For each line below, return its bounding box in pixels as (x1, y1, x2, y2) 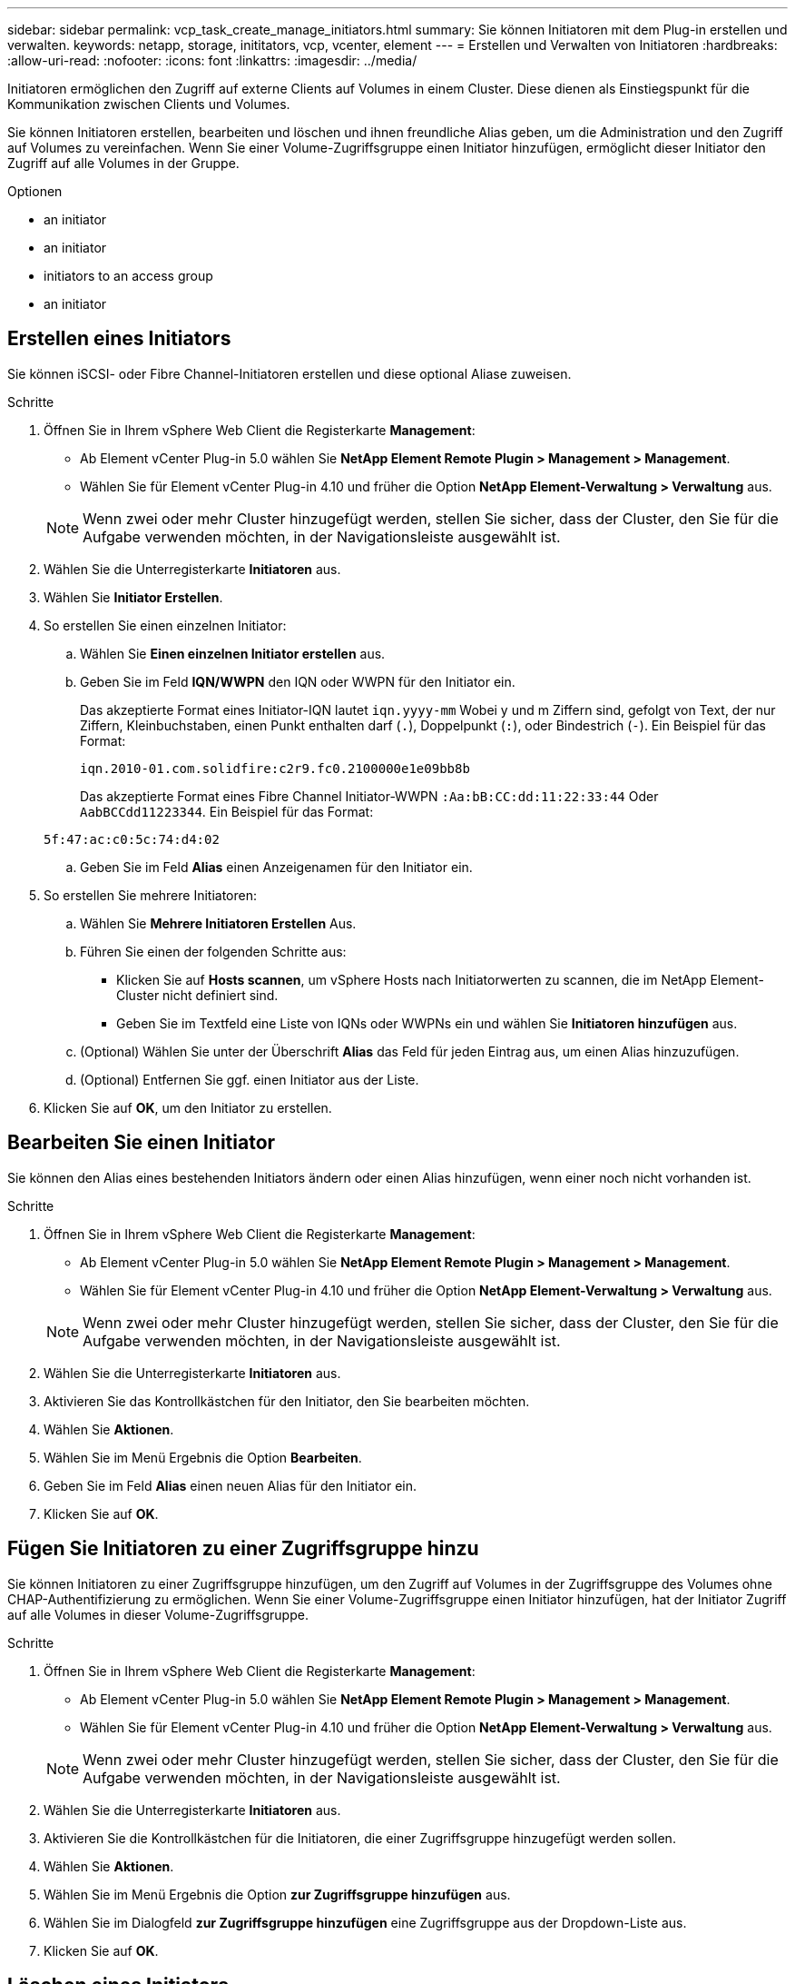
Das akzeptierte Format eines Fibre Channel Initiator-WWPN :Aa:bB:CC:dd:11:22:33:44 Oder (80, 788, 659, 804)
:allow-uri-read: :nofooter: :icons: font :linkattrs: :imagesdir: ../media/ (7, 53, 417, 68)
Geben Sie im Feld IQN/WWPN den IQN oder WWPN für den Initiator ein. (80, 673, 515, 689)
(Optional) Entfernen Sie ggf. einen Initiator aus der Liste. (80, 1071, 419, 1087)
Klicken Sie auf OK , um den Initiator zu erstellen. (44, 1099, 332, 1116)
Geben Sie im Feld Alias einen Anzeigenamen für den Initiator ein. (80, 858, 473, 875)
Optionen (7, 184, 63, 199)
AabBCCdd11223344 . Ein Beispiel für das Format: (80, 803, 374, 819)
